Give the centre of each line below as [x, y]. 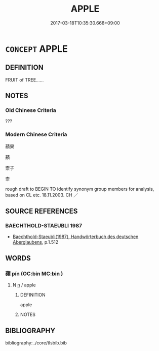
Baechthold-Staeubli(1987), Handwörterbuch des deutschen [75, 237]
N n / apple [24, 285]
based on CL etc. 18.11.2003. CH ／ [42, 195]
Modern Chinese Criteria [36, 134]
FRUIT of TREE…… [25, 80]
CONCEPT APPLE [36, 49]
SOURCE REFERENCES [42, 211]
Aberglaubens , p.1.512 [35, 242]
